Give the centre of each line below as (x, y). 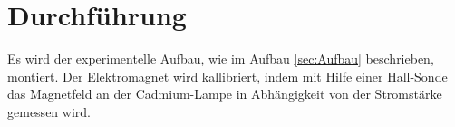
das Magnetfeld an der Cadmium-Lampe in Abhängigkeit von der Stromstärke (225, 94)
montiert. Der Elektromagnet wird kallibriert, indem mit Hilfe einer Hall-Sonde (227, 76)
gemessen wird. (49, 111)
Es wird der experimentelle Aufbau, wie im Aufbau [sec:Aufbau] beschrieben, (221, 59)
